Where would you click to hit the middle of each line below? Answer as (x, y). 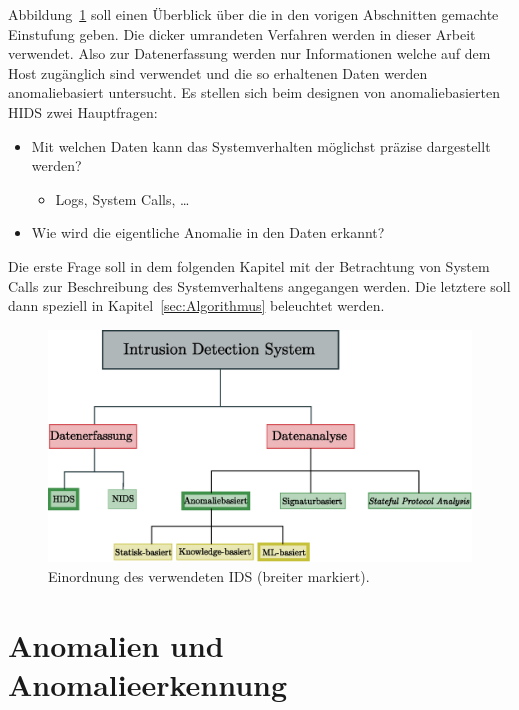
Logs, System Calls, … (122, 198)
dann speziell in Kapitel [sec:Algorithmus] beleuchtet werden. (196, 305)
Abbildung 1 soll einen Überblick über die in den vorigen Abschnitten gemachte (253, 14)
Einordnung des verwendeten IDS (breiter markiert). (209, 576)
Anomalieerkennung (148, 683)
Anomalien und (116, 644)
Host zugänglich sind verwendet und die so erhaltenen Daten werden (218, 72)
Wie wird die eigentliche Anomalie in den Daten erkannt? (208, 232)
